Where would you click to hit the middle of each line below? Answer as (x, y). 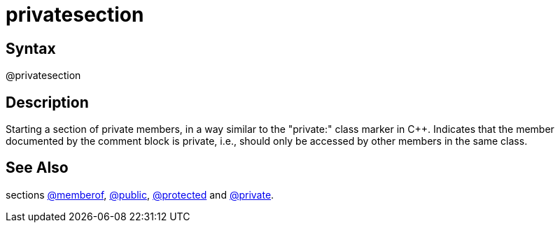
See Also (37, 168)
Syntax (31, 48)
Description (47, 102)
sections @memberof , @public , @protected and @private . (140, 194)
